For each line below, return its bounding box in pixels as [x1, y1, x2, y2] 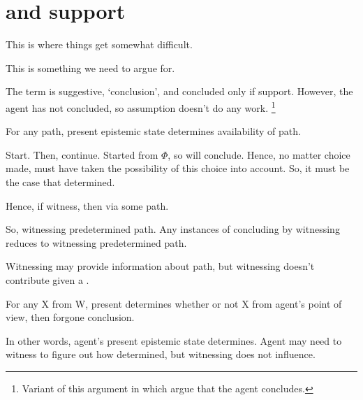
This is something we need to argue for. [6, 60, 175, 75]
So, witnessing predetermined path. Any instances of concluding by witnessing [6, 222, 340, 236]
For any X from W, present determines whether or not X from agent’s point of [6, 296, 342, 310]
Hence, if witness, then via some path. [6, 198, 169, 213]
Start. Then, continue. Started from [6, 147, 158, 162]
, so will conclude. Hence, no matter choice [168, 147, 350, 162]
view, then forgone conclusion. [6, 310, 135, 324]
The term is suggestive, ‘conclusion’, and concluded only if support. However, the [6, 84, 353, 99]
